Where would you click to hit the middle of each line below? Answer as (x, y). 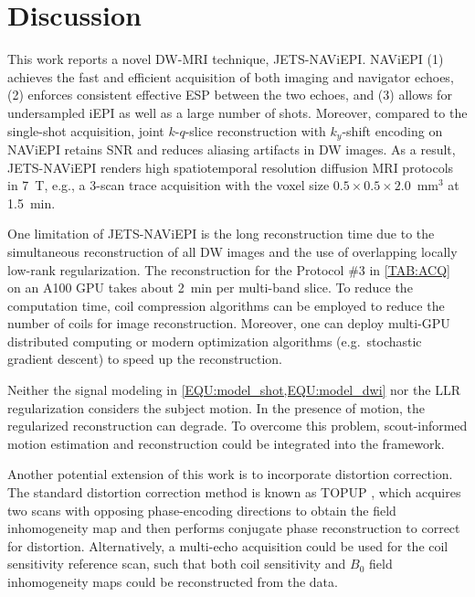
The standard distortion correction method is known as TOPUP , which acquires (234, 492)
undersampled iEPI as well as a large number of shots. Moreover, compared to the (237, 112)
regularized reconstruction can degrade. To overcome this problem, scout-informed (237, 426)
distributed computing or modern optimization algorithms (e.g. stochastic (215, 341)
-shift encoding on (392, 130)
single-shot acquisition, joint (86, 130)
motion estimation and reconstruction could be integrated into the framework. (226, 443)
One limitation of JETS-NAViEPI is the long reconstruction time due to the (221, 234)
